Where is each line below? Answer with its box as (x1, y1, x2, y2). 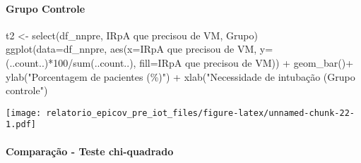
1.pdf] (6, 119, 36, 130)
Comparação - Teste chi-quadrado (6, 143, 174, 158)
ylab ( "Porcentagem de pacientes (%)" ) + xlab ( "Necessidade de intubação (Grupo (6, 69, 355, 84)
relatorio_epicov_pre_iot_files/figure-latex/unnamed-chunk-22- (46, 107, 355, 118)
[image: (6, 107, 42, 118)
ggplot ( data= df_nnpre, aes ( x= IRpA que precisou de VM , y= (6, 41, 273, 56)
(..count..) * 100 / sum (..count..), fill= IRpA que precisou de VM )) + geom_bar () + (6, 55, 354, 70)
